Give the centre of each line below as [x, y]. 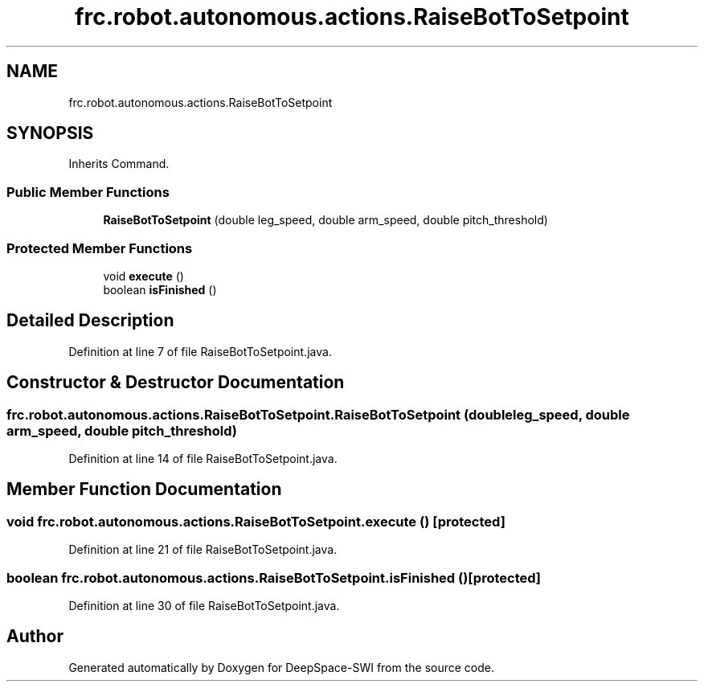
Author [35, 637]
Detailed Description [90, 321]
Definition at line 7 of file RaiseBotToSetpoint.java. [200, 351]
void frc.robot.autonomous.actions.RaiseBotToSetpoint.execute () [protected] [256, 521]
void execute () [143, 276]
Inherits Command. [119, 164]
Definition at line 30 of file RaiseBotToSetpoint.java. [204, 605]
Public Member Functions [88, 192]
